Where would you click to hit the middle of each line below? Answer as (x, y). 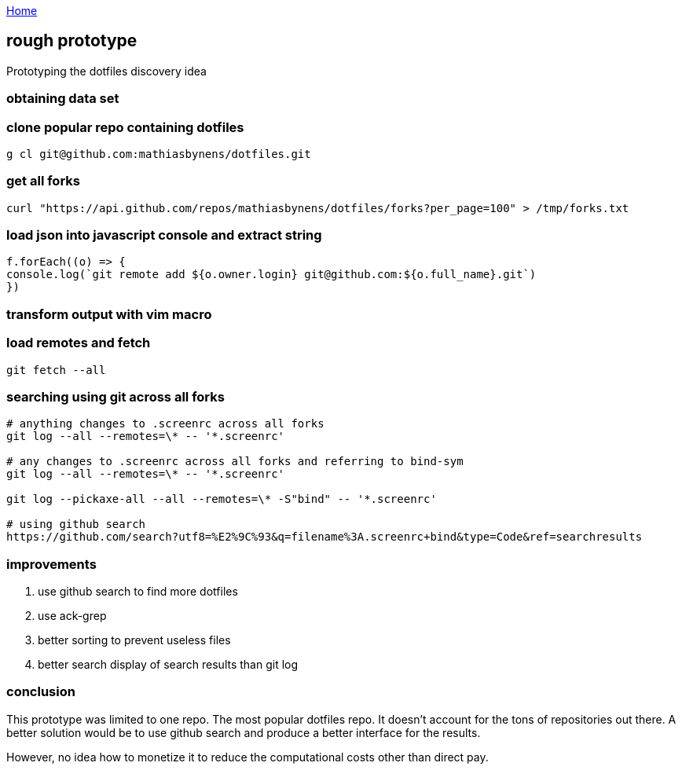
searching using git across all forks (115, 396)
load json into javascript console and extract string (164, 235)
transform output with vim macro (109, 314)
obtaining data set (63, 99)
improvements (51, 564)
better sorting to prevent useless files (134, 640)
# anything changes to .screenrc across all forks (165, 424)
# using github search (76, 524)
